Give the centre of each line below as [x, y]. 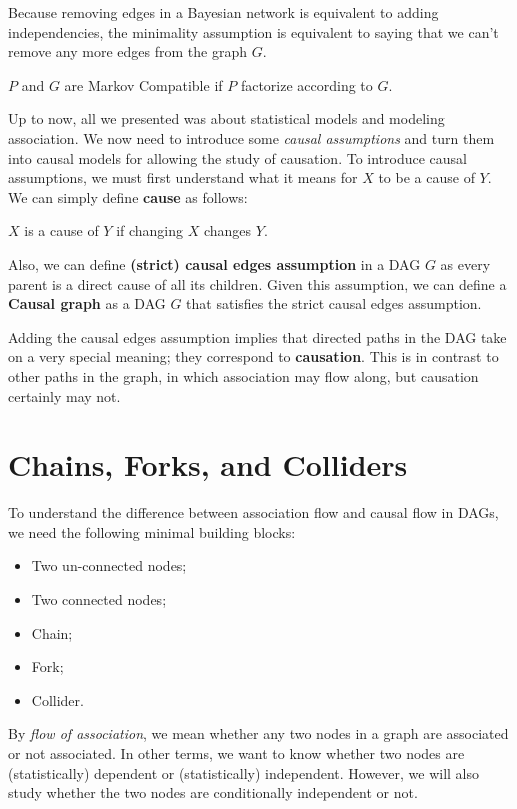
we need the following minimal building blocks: [152, 531]
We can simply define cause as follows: [128, 196]
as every [465, 263]
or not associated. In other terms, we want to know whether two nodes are [236, 752]
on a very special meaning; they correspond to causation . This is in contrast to [253, 356]
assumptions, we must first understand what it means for [183, 177]
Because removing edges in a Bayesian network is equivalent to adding [223, 12]
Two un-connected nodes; [109, 565]
